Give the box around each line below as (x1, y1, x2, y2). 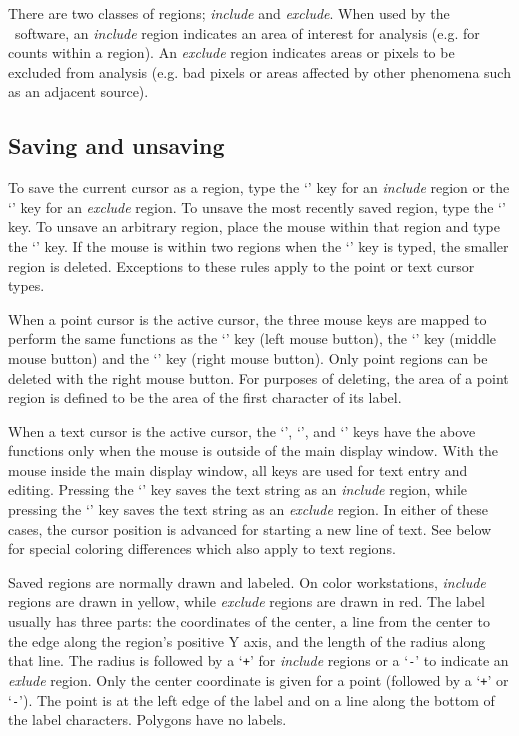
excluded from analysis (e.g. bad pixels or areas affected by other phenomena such (8, 61, 511, 82)
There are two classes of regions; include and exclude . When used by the (8, 3, 450, 23)
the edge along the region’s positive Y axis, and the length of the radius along (8, 630, 486, 651)
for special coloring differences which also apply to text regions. (8, 538, 396, 559)
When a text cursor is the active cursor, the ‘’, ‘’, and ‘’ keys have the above (8, 420, 476, 441)
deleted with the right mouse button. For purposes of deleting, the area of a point (8, 367, 509, 388)
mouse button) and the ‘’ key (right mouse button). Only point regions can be (8, 347, 488, 368)
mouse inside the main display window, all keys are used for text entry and (8, 459, 468, 480)
